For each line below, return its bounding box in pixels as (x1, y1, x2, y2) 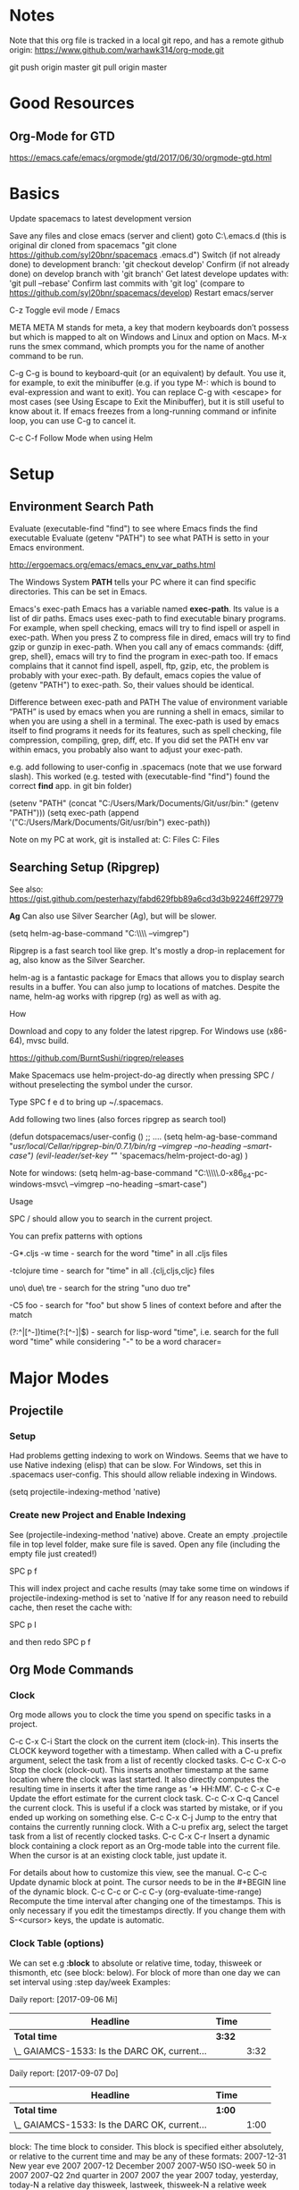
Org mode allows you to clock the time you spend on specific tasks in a (9, 1709, 271, 1720)
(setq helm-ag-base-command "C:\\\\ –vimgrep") (9, 927, 190, 938)
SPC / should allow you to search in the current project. (9, 1213, 212, 1224)
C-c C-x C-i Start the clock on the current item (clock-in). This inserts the (9, 1736, 279, 1747)
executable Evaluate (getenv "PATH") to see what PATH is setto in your (9, 533, 270, 543)
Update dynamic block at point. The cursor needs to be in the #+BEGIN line (9, 1877, 287, 1888)
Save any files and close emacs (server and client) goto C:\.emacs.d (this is (9, 230, 287, 241)
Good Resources (9, 93, 136, 113)
